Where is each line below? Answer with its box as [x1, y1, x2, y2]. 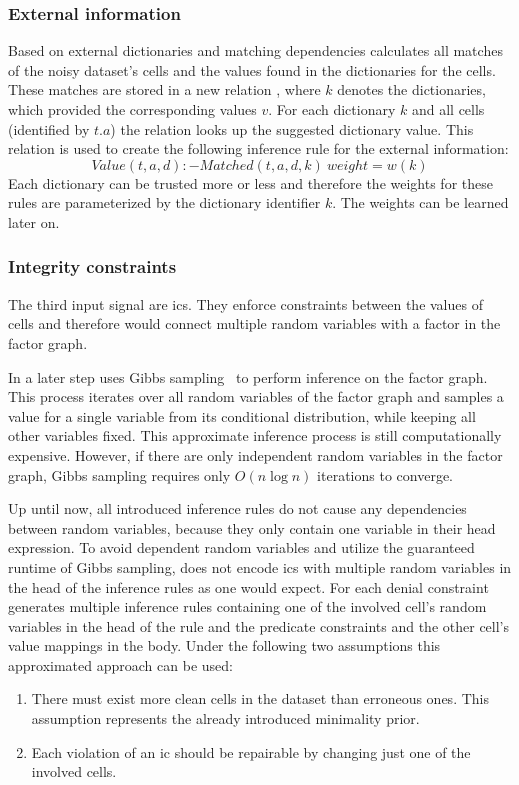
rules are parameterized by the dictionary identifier [8, 192, 321, 213]
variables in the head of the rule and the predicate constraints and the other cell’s [8, 615, 510, 636]
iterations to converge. [317, 464, 453, 485]
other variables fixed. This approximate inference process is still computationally [8, 425, 502, 446]
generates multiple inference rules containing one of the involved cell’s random [8, 596, 487, 617]
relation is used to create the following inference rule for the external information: [8, 138, 509, 159]
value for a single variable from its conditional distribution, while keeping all [8, 405, 476, 426]
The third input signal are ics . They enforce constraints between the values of [8, 293, 483, 314]
